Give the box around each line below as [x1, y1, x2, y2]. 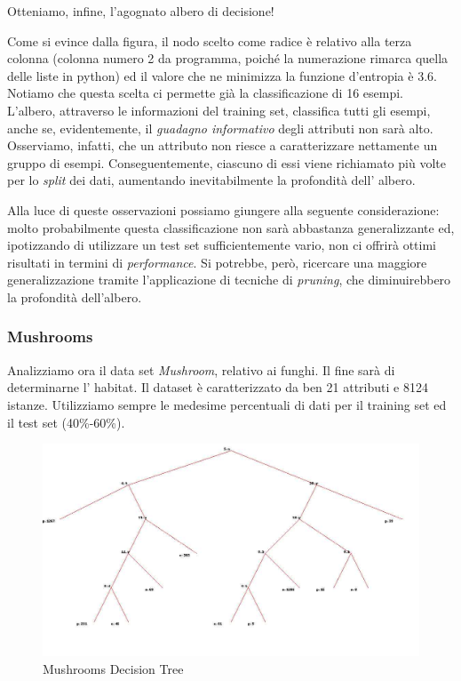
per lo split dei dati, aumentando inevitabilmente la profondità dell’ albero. [7, 171, 416, 189]
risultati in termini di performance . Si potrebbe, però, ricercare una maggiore [7, 252, 427, 271]
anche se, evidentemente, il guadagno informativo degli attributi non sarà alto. [7, 118, 433, 137]
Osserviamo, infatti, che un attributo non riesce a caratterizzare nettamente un [7, 136, 438, 155]
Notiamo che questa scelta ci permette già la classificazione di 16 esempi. [7, 84, 403, 102]
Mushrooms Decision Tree [43, 659, 184, 677]
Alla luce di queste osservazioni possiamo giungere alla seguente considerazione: [7, 200, 440, 219]
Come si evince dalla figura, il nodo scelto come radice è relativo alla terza [7, 31, 412, 50]
